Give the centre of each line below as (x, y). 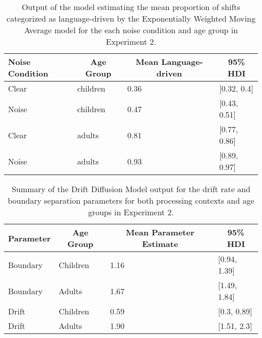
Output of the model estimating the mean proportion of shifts (131, 7)
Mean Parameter (160, 232)
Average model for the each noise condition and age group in (131, 30)
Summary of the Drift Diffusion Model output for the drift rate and (131, 189)
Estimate (160, 244)
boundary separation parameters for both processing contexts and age (131, 200)
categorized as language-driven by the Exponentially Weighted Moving (131, 18)
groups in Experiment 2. (131, 212)
